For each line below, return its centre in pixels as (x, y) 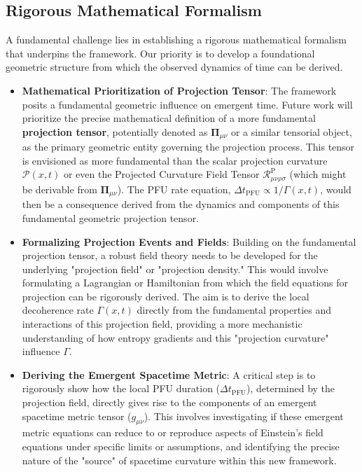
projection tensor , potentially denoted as (115, 131)
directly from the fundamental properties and (234, 310)
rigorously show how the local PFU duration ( (121, 388)
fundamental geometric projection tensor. (111, 217)
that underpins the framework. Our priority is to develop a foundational (160, 53)
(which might (318, 174)
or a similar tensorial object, (291, 131)
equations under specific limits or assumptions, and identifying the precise (181, 446)
